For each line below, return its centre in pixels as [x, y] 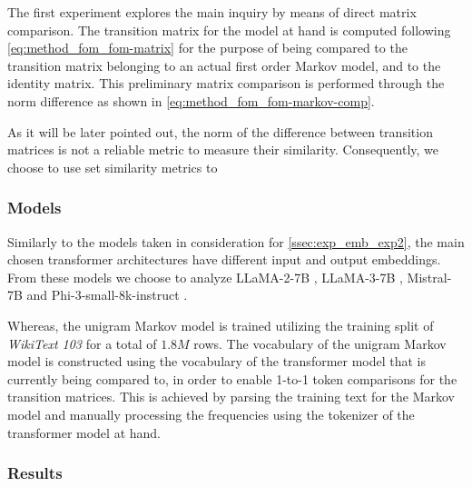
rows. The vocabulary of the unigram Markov [320, 343]
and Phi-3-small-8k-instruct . [107, 295]
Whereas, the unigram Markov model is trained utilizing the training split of [221, 325]
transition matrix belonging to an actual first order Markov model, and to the [224, 65]
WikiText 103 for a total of [82, 343]
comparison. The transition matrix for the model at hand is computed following [229, 30]
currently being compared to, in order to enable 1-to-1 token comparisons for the [232, 378]
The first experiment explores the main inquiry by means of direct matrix [212, 12]
